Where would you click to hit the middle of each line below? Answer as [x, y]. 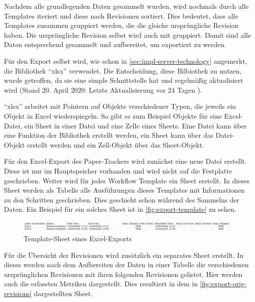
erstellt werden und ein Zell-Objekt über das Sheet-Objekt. [116, 144]
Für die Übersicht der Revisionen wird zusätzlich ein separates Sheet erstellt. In [124, 255]
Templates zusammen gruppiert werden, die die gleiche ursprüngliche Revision [121, 25]
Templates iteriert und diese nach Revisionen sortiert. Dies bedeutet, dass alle [121, 15]
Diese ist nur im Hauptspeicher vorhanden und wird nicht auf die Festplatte [118, 170]
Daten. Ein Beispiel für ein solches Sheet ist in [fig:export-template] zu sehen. [120, 209]
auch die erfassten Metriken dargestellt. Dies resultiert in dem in [101, 284]
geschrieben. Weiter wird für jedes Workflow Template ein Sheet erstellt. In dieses [127, 180]
